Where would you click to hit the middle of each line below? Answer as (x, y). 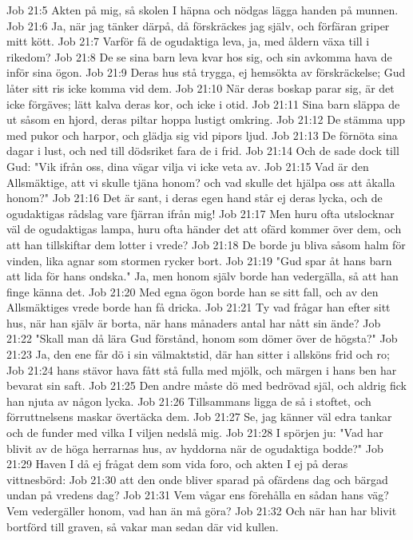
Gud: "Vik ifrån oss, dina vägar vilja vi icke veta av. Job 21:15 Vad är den (188, 166)
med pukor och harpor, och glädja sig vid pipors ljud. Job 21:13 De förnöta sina (202, 135)
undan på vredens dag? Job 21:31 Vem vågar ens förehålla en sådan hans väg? (198, 495)
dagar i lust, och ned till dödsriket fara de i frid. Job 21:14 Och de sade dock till (203, 151)
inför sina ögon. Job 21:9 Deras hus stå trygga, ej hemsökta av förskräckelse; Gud (206, 72)
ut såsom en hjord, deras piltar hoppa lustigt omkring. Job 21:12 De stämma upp (206, 119)
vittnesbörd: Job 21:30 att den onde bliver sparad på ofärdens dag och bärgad (197, 479)
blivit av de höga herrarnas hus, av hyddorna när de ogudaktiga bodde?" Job (195, 448)
